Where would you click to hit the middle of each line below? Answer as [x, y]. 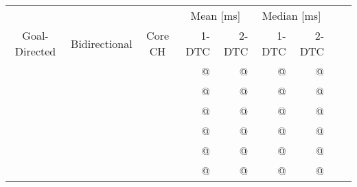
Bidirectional [102, 43]
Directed [35, 51]
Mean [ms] [216, 15]
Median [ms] [291, 15]
